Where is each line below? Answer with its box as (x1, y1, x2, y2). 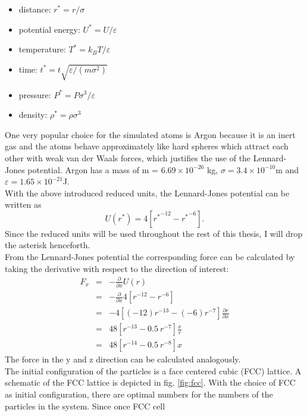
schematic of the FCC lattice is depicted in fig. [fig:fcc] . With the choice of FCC (5, 376, 296, 389)
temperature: (18, 43, 66, 55)
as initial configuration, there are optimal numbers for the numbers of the (5, 388, 273, 401)
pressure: (18, 88, 51, 101)
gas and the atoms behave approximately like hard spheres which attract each (5, 140, 289, 152)
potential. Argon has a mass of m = (27, 163, 158, 176)
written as (5, 198, 42, 211)
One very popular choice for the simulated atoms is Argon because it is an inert (5, 128, 296, 140)
